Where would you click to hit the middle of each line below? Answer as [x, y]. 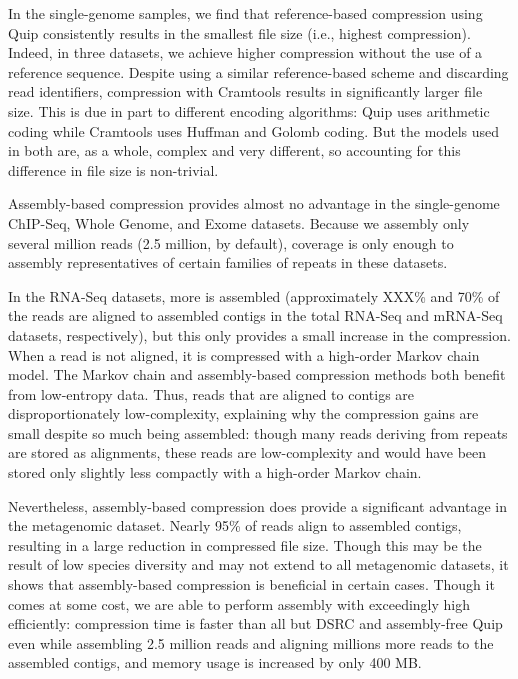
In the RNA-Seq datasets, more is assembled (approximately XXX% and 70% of [254, 295]
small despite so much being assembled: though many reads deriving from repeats [258, 432]
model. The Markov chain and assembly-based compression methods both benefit [257, 374]
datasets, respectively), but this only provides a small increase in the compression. [259, 334]
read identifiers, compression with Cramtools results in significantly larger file [245, 91]
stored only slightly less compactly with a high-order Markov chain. [215, 472]
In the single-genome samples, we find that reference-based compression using [245, 13]
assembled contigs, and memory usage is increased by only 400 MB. [215, 662]
